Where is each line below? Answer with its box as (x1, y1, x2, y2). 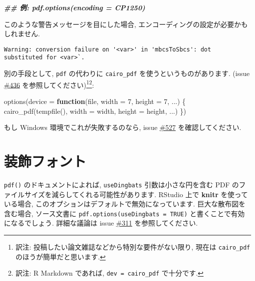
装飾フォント (4, 151, 87, 171)
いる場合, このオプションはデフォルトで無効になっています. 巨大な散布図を (4, 199, 246, 209)
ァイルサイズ (4, 189, 45, 199)
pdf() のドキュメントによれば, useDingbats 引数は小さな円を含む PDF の (4, 179, 239, 189)
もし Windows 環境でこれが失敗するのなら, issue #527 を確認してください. (4, 122, 241, 132)
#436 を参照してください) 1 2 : (4, 78, 94, 90)
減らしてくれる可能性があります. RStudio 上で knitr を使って (51, 189, 248, 199)
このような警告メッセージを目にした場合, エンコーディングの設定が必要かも (4, 19, 248, 29)
